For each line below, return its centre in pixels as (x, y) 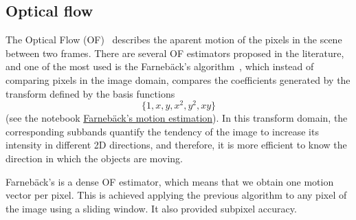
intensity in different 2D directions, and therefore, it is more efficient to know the (176, 145)
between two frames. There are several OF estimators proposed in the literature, (175, 53)
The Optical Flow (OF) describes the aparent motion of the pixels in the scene (174, 40)
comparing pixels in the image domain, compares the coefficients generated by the (178, 79)
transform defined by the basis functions (90, 93)
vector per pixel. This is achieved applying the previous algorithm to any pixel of (176, 195)
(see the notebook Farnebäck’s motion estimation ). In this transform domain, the (177, 118)
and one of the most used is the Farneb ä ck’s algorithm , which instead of (160, 66)
